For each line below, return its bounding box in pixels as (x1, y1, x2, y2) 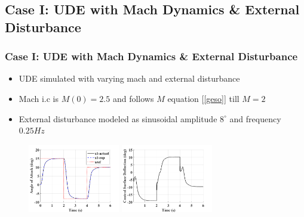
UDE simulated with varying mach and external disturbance (19, 72, 240, 85)
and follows (112, 92, 154, 104)
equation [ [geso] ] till (167, 92, 239, 104)
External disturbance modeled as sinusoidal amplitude (19, 112, 217, 125)
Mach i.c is (19, 92, 59, 104)
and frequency (229, 112, 281, 125)
